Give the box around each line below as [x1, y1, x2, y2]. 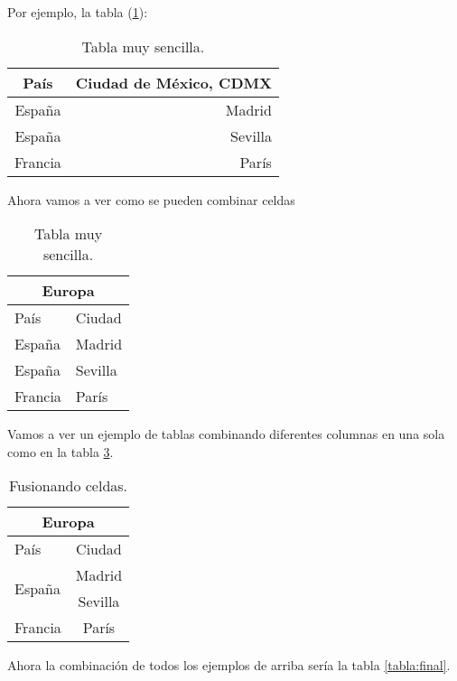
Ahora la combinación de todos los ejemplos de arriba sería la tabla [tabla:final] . [7, 656, 451, 675]
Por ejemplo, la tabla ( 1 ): [7, 3, 148, 21]
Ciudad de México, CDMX [75, 71, 272, 93]
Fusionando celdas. [8, 475, 128, 497]
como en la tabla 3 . [7, 442, 114, 461]
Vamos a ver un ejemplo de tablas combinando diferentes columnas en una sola [7, 424, 445, 443]
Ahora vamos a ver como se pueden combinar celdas [7, 190, 295, 209]
